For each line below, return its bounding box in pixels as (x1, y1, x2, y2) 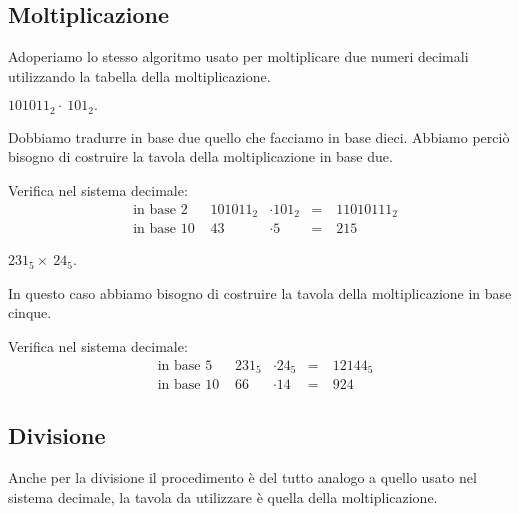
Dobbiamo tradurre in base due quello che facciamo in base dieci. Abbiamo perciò (8, 126, 510, 147)
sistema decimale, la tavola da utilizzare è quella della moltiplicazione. (8, 486, 438, 507)
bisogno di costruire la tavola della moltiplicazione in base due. (8, 146, 393, 167)
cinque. (8, 302, 52, 323)
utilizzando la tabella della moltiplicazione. (8, 65, 271, 86)
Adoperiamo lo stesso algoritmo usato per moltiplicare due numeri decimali (8, 46, 469, 67)
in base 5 (157, 358, 213, 373)
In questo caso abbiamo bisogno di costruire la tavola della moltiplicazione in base (8, 282, 512, 303)
